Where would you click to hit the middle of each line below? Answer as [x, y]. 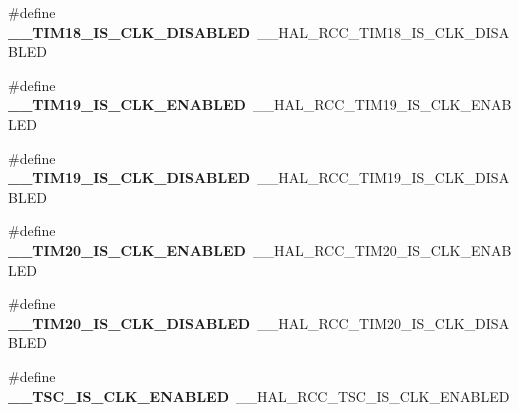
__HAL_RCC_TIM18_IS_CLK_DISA [383, 31]
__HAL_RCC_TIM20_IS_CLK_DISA [383, 322]
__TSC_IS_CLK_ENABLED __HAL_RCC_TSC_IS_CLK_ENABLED [259, 395]
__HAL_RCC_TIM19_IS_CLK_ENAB [382, 104]
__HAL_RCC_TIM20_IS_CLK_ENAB [382, 249]
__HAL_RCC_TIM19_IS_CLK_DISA [383, 177]
